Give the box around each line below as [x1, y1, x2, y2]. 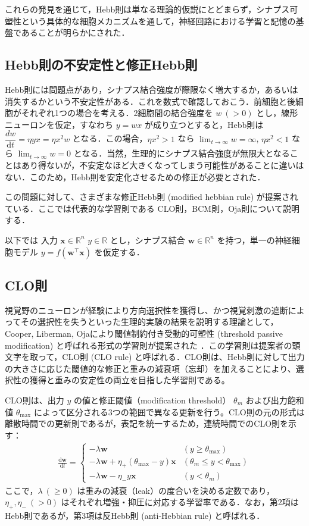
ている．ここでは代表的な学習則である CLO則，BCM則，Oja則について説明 [5, 202, 299, 214]
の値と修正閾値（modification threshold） [73, 393, 231, 406]
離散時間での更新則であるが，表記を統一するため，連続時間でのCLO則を [5, 417, 289, 430]
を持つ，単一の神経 [217, 233, 292, 246]
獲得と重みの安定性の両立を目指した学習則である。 [29, 374, 230, 386]
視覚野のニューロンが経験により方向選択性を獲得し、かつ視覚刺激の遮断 [5, 303, 288, 316]
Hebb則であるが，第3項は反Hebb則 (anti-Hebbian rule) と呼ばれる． [5, 509, 265, 522]
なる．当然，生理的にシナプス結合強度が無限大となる [82, 147, 290, 159]
